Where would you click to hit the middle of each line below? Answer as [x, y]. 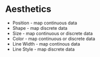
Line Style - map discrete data [43, 49]
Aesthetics [28, 9]
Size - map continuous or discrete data [52, 33]
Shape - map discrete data [40, 28]
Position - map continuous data [45, 23]
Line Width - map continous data [46, 44]
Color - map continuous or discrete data [54, 39]
